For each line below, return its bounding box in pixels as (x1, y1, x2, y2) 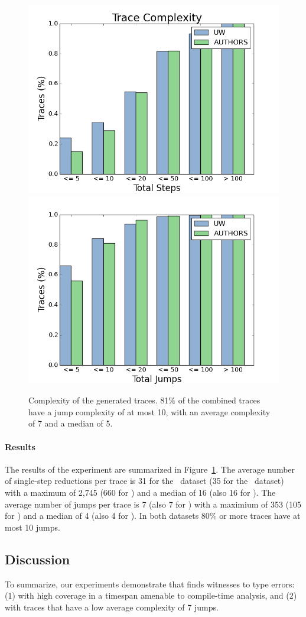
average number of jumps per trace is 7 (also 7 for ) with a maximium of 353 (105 (5, 498, 302, 510)
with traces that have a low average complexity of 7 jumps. (5, 600, 219, 613)
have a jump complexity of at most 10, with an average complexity (28, 405, 271, 418)
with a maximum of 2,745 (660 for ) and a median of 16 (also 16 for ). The (5, 486, 276, 498)
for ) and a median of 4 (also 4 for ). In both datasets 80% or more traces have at (5, 509, 301, 522)
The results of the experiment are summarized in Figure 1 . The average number (5, 463, 295, 475)
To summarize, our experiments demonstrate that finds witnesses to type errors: (5, 577, 295, 590)
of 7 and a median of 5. (28, 417, 113, 429)
